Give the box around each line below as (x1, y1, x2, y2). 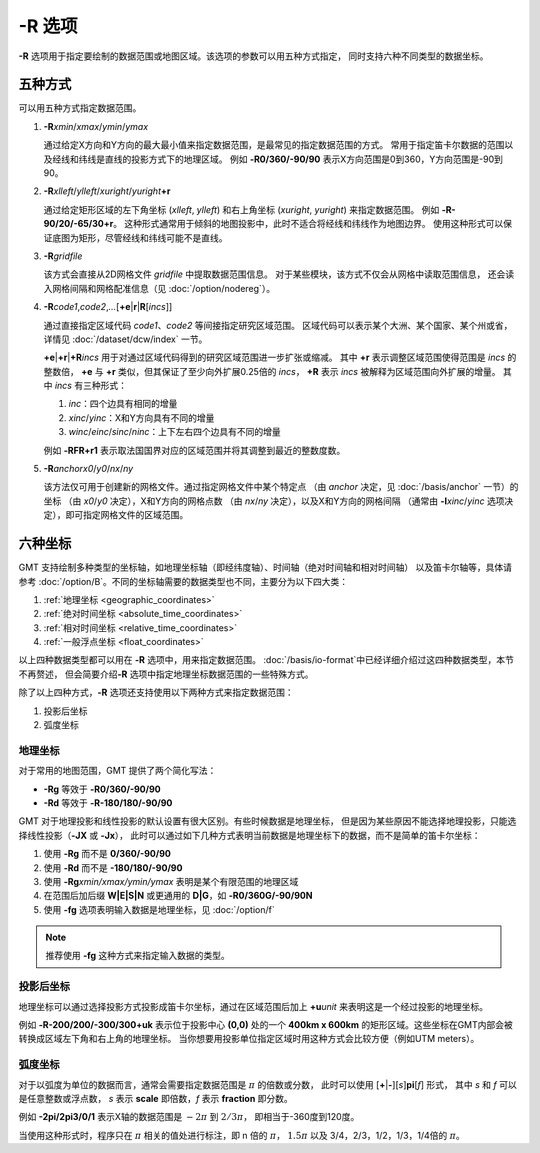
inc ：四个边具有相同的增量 (68, 398, 178, 410)
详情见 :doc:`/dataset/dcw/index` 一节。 (43, 333, 208, 345)
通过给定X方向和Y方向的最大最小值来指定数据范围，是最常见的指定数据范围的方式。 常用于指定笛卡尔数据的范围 (43, 139, 505, 151)
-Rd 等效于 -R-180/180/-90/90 (43, 796, 173, 809)
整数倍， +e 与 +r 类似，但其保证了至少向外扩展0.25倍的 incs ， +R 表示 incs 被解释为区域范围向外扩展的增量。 (43, 365, 501, 377)
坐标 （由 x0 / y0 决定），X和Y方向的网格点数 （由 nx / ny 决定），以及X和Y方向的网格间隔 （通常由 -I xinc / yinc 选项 (43, 495, 505, 507)
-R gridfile (43, 250, 83, 262)
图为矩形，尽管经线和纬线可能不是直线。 (60, 231, 228, 244)
